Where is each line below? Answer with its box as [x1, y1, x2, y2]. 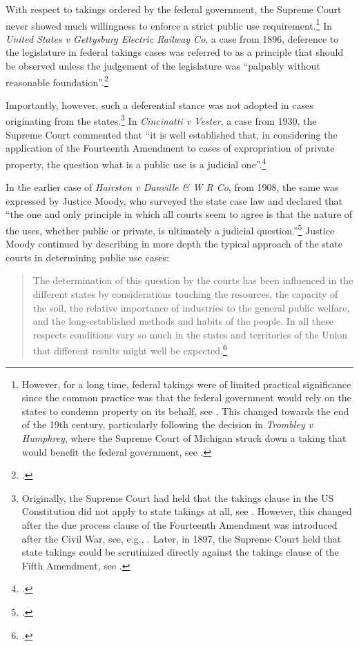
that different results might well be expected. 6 [32, 341, 227, 357]
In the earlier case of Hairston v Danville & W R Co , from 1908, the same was [6, 180, 339, 194]
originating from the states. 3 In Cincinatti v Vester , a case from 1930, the [6, 112, 317, 128]
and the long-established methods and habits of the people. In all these [32, 314, 333, 328]
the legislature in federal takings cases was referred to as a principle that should [6, 45, 344, 59]
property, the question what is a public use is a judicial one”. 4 [6, 154, 266, 171]
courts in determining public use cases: [6, 250, 169, 264]
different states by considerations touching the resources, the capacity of [32, 286, 338, 301]
